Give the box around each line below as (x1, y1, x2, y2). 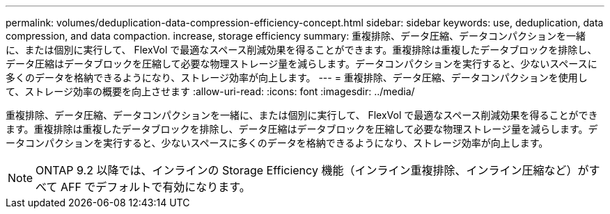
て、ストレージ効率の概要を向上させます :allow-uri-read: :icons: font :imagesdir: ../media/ (6, 85, 415, 97)
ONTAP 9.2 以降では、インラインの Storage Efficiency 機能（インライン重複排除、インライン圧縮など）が (36, 163, 589, 177)
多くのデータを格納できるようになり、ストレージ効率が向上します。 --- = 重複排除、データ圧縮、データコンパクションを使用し (6, 72, 588, 83)
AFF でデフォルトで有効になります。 (60, 180, 251, 194)
